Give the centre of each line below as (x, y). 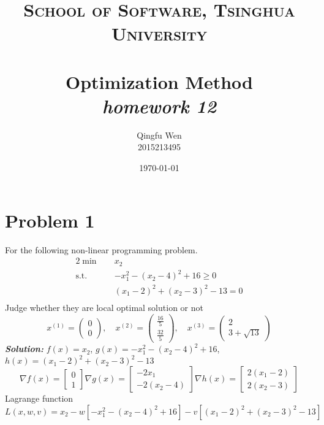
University (159, 33)
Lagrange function (39, 398)
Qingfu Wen (159, 135)
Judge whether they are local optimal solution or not (104, 307)
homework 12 (159, 105)
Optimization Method (159, 81)
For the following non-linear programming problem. (101, 249)
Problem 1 (50, 220)
